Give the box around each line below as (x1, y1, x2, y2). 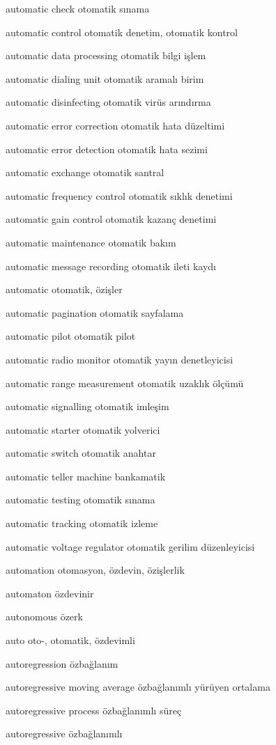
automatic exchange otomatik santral (6, 165, 164, 180)
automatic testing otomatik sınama (6, 492, 155, 507)
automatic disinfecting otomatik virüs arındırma (6, 95, 211, 109)
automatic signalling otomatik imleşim (6, 399, 169, 414)
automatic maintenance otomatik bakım (6, 235, 176, 249)
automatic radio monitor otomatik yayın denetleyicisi (6, 352, 233, 366)
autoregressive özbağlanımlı (6, 726, 123, 741)
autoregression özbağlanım (6, 656, 118, 670)
